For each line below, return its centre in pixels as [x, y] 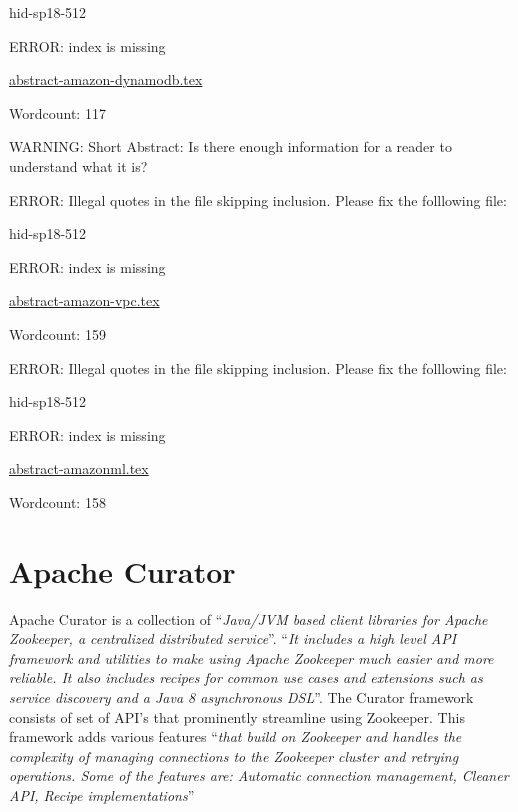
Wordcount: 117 [57, 112]
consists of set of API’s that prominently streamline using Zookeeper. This [237, 716]
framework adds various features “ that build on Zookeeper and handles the [235, 736]
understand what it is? [78, 165]
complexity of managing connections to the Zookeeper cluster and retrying [234, 755]
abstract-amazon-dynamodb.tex [106, 79]
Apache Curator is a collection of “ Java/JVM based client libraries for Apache [248, 618]
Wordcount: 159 [57, 333]
